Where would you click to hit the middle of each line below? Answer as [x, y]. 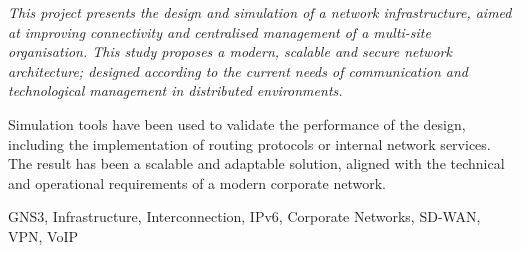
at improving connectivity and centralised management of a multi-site [219, 31]
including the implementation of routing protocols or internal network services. [249, 143]
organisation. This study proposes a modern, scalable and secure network [230, 51]
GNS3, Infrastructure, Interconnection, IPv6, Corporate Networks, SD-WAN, [244, 216]
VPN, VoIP [43, 235]
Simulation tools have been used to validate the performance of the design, [237, 123]
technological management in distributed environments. [175, 90]
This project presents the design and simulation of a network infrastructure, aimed [260, 12]
